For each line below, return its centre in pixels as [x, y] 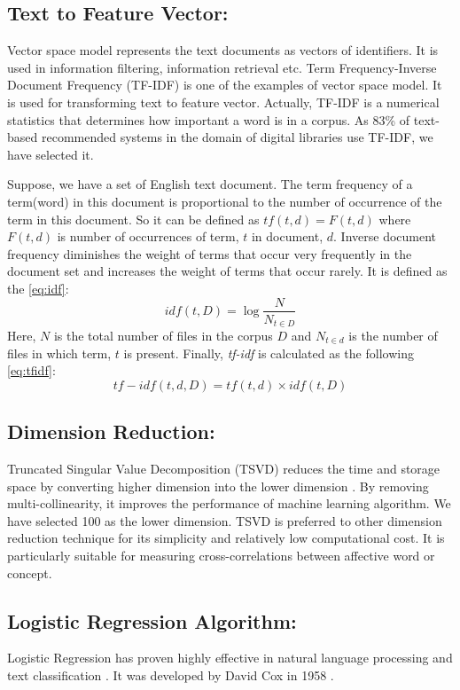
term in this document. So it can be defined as [133, 219]
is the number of [393, 336]
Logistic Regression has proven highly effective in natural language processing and [230, 658]
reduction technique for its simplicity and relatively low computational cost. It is [226, 538]
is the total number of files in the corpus [163, 336]
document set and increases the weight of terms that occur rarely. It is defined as [227, 271]
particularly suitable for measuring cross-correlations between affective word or [221, 555]
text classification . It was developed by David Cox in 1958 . [171, 674]
